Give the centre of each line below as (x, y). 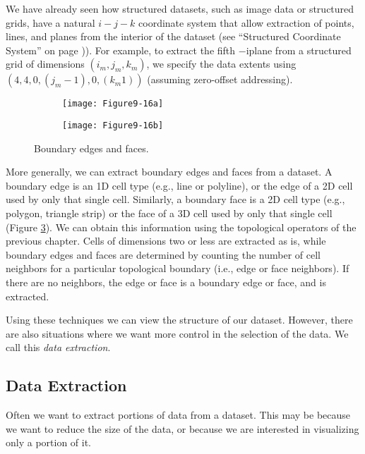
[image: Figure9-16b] (113, 126)
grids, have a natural (50, 22)
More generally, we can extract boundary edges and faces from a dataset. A (169, 172)
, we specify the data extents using (221, 64)
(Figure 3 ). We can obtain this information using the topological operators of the (181, 227)
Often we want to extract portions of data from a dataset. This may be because (178, 415)
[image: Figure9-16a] (113, 104)
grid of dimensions (45, 64)
